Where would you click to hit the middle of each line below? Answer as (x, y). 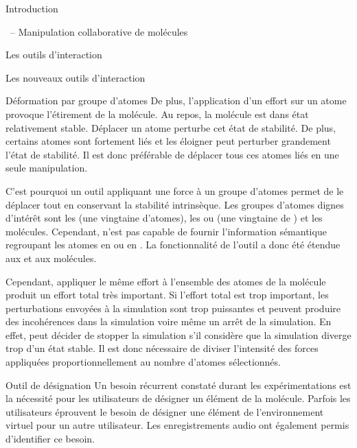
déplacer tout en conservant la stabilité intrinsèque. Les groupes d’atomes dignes (175, 204)
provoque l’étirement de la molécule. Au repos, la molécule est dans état (157, 114)
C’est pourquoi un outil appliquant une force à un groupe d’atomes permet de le (175, 190)
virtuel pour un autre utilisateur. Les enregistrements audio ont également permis (177, 425)
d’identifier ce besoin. (50, 439)
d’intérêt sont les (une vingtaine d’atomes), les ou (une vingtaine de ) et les (164, 218)
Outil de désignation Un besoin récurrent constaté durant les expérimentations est (178, 385)
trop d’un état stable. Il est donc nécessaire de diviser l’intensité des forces (162, 348)
